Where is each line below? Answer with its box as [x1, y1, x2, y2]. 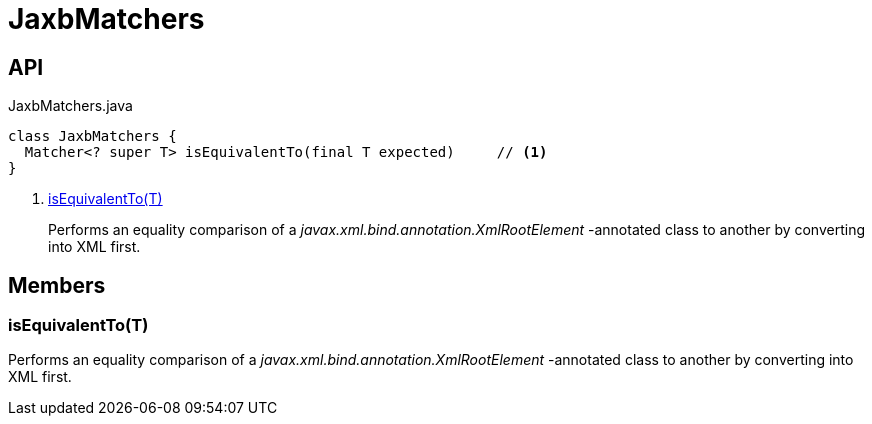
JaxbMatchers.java [8, 97, 133, 115]
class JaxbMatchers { [8, 128, 177, 145]
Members [8, 272, 106, 298]
